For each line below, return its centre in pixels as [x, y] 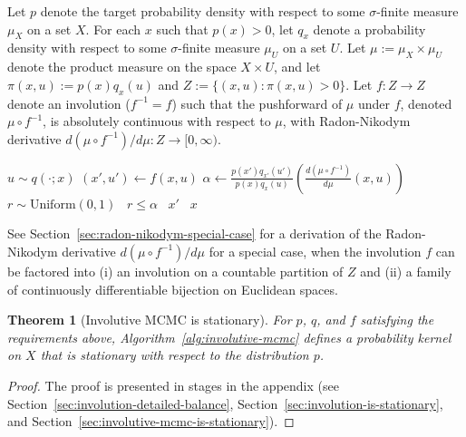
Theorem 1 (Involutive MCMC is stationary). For [150, 320]
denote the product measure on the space [122, 67]
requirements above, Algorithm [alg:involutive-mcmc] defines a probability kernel [229, 337]
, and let [297, 67]
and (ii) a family [406, 271]
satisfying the [397, 320]
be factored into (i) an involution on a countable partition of [175, 271]
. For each [113, 29]
